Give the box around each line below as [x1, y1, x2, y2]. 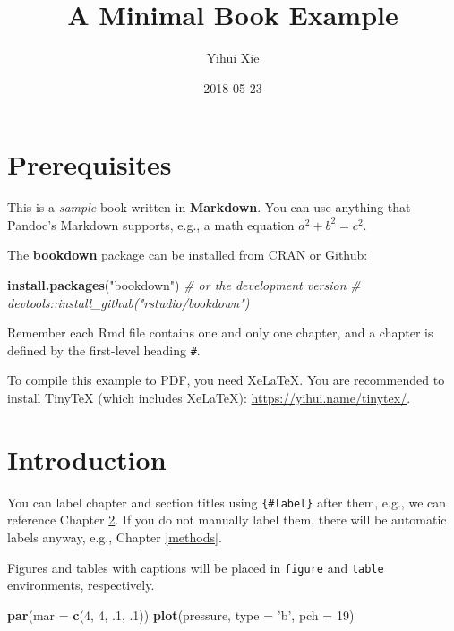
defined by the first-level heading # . [7, 340, 201, 359]
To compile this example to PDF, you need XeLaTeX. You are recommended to [7, 371, 445, 389]
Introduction [7, 440, 167, 477]
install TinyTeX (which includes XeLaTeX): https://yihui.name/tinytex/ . [7, 388, 411, 407]
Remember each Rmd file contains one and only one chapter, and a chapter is [7, 323, 433, 342]
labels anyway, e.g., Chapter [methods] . [7, 528, 222, 547]
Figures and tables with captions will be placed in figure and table [7, 558, 384, 576]
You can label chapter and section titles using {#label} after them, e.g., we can [7, 492, 447, 511]
